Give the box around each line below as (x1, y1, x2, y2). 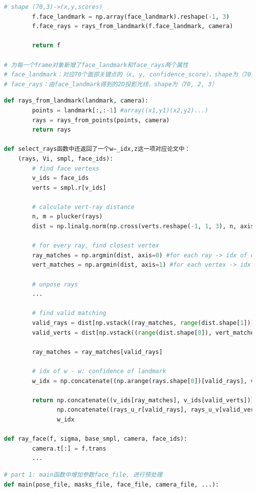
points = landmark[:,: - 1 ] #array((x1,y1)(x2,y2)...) (32, 106, 209, 114)
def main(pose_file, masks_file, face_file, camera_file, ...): (4, 481, 219, 488)
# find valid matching (32, 310, 106, 317)
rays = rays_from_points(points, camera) (32, 116, 170, 124)
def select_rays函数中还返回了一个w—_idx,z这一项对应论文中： (4, 145, 191, 153)
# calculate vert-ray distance (32, 203, 134, 211)
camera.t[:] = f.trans (32, 445, 106, 452)
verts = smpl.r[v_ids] (32, 184, 106, 191)
